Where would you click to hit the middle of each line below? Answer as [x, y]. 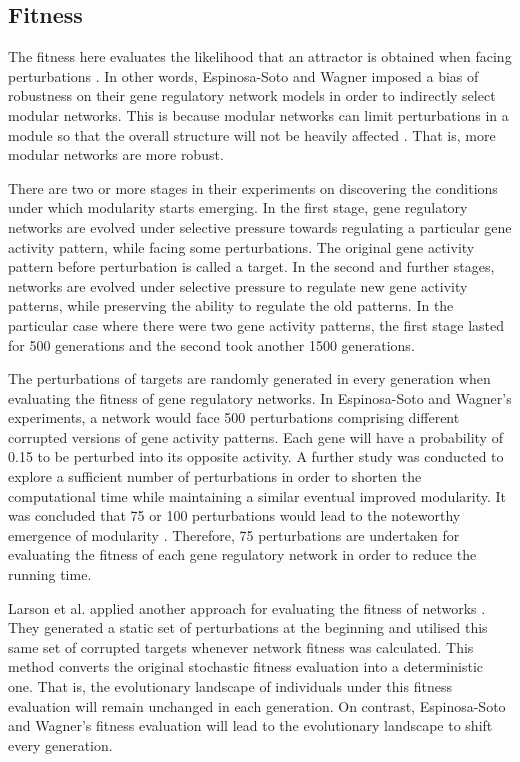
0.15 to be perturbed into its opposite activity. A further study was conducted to [256, 456]
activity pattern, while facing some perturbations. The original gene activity [241, 246]
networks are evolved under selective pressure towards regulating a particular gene [260, 226]
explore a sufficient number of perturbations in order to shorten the [215, 476]
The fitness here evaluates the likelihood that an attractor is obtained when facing [260, 56]
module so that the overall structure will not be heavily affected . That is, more [252, 134]
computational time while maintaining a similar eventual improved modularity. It [257, 495]
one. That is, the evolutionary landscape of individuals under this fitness [230, 686]
